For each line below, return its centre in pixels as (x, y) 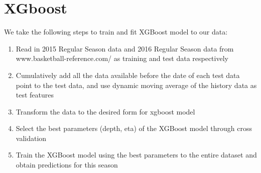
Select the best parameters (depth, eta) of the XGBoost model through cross (134, 128)
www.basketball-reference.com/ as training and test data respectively (122, 58)
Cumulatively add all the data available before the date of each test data (128, 75)
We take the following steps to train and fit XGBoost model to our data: (116, 32)
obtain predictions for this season (67, 165)
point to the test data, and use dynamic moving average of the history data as (136, 85)
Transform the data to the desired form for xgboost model (105, 111)
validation (31, 138)
